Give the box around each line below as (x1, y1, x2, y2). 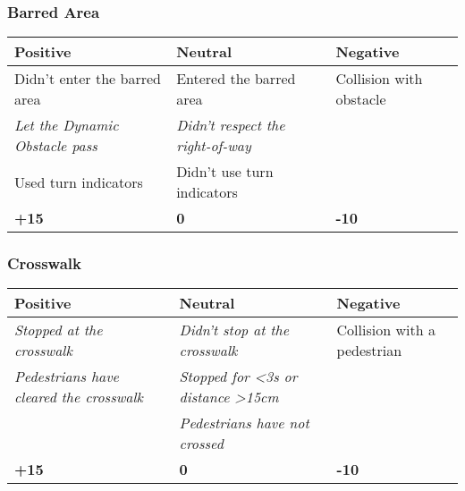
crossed (179, 433, 224, 454)
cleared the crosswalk (14, 386, 143, 408)
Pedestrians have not (179, 412, 309, 434)
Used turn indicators (14, 171, 143, 192)
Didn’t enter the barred (14, 68, 161, 89)
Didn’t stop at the (179, 319, 290, 341)
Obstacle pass (14, 135, 97, 157)
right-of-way (176, 135, 251, 157)
